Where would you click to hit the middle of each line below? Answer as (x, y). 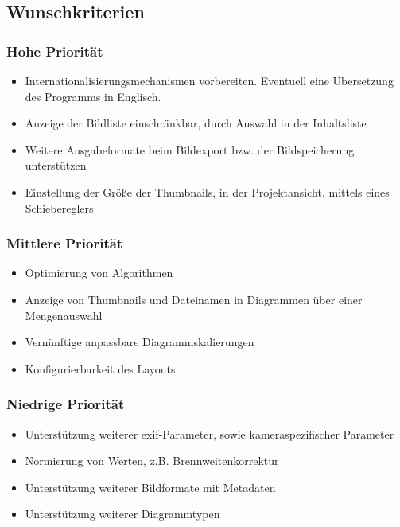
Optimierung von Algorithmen (99, 273)
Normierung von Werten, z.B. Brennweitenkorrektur (152, 461)
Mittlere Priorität (65, 243)
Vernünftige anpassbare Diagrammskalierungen (140, 342)
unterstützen (56, 165)
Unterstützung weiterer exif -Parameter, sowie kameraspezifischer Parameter (210, 433)
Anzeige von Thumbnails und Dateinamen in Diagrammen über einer (194, 299)
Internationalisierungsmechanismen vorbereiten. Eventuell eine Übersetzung (209, 80)
